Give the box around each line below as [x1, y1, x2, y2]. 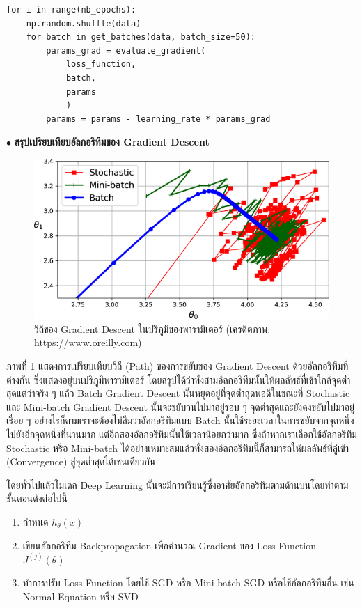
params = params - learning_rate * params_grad [46, 114, 271, 124]
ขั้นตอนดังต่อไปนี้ [6, 491, 68, 506]
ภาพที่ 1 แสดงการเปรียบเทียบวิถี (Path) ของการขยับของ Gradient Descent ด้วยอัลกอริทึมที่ [6, 359, 349, 373]
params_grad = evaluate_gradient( [46, 45, 206, 56]
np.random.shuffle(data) [26, 18, 141, 29]
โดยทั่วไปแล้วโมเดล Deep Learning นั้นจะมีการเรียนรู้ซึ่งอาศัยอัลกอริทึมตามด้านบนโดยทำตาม [6, 477, 349, 492]
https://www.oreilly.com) [34, 335, 142, 350]
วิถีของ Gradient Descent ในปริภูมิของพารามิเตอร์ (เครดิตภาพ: [34, 321, 271, 336]
